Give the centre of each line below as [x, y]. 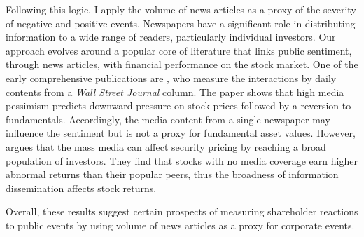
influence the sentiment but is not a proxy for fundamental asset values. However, [181, 133]
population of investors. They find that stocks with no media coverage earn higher [182, 160]
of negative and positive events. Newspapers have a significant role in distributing [181, 23]
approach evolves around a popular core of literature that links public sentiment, [179, 50]
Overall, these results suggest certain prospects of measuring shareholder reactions [182, 211]
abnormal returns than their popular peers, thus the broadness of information [172, 174]
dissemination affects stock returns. [81, 188]
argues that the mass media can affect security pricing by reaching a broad [166, 146]
